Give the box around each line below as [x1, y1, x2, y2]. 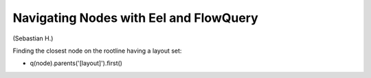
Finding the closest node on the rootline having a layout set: [12, 47, 182, 55]
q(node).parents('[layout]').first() [30, 59, 123, 68]
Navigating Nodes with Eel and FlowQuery [12, 10, 259, 25]
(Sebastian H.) [12, 34, 54, 42]
